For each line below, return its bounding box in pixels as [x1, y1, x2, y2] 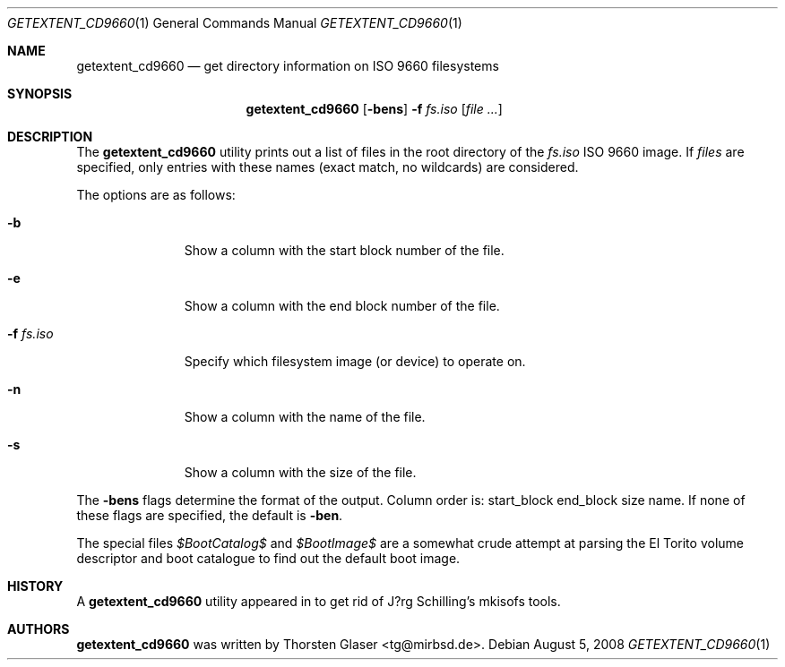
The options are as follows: [76, 187, 236, 202]
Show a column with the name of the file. [184, 409, 426, 424]
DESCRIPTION [7, 129, 93, 144]
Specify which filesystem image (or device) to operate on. [184, 354, 526, 369]
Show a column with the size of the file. [184, 465, 417, 480]
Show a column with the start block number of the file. [184, 243, 505, 258]
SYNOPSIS [7, 86, 73, 101]
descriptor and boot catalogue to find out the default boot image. [76, 551, 461, 566]
